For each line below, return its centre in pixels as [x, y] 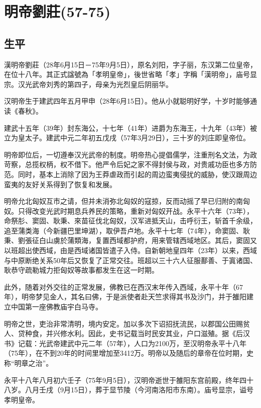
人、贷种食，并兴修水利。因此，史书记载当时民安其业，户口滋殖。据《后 [123, 333]
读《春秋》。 [23, 110]
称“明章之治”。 [29, 363]
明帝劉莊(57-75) [57, 11]
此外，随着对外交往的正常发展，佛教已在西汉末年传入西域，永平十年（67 [123, 287]
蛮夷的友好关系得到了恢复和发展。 [60, 184]
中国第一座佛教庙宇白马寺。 [56, 307]
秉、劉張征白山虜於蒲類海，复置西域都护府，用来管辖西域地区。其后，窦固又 [130, 240]
